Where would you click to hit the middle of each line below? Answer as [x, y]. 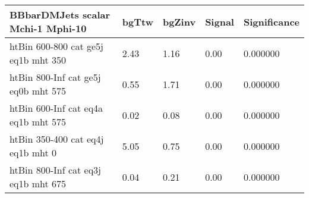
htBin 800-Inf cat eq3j [56, 170]
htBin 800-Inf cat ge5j [55, 77]
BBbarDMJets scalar [60, 15]
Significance [271, 21]
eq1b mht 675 [38, 183]
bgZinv [179, 21]
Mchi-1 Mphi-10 [48, 28]
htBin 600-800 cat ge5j [56, 46]
